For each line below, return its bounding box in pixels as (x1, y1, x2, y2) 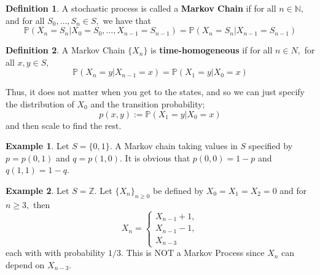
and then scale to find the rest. (6, 118, 122, 131)
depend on (6, 258, 45, 271)
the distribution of (6, 97, 74, 110)
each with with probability (6, 246, 106, 259)
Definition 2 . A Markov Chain (6, 44, 125, 56)
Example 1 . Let (6, 139, 69, 152)
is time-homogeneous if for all (150, 44, 273, 56)
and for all (6, 14, 45, 26)
